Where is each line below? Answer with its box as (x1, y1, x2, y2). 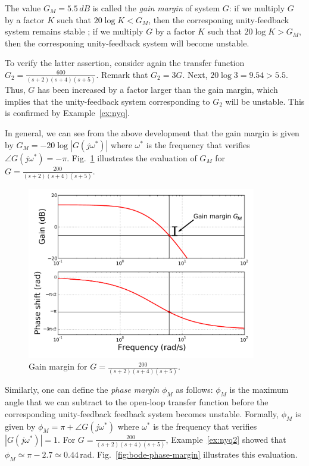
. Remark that (96, 68, 148, 80)
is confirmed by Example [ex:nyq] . (5, 107, 130, 119)
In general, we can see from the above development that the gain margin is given (5, 127, 299, 139)
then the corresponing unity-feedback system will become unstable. (5, 36, 249, 49)
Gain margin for (29, 360, 88, 373)
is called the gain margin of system (92, 2, 220, 14)
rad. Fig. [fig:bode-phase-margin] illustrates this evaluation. (80, 448, 298, 460)
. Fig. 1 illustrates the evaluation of (67, 151, 197, 164)
